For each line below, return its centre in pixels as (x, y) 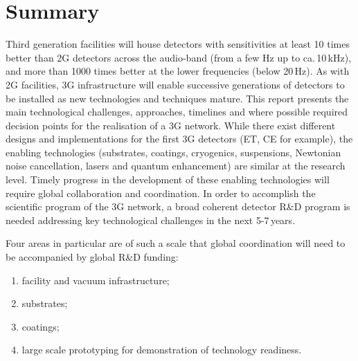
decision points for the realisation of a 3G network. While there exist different (171, 125)
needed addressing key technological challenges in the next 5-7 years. (151, 220)
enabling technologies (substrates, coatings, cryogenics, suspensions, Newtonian (173, 152)
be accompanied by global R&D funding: (92, 257)
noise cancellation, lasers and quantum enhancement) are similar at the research (176, 166)
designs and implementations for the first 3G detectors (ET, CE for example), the (179, 139)
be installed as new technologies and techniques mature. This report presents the (177, 98)
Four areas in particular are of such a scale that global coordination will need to (176, 243)
